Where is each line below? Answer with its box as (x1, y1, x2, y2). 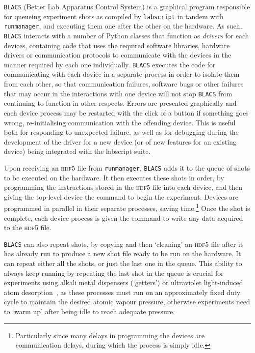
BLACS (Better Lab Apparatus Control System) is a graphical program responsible (4, 1, 250, 11)
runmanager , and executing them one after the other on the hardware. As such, (4, 21, 242, 31)
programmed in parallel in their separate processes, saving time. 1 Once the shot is (4, 202, 250, 213)
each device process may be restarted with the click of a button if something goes (4, 107, 249, 118)
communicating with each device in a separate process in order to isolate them (4, 69, 240, 79)
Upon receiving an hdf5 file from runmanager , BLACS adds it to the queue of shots (4, 162, 250, 173)
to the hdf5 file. (4, 222, 51, 233)
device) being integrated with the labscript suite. (4, 146, 151, 156)
